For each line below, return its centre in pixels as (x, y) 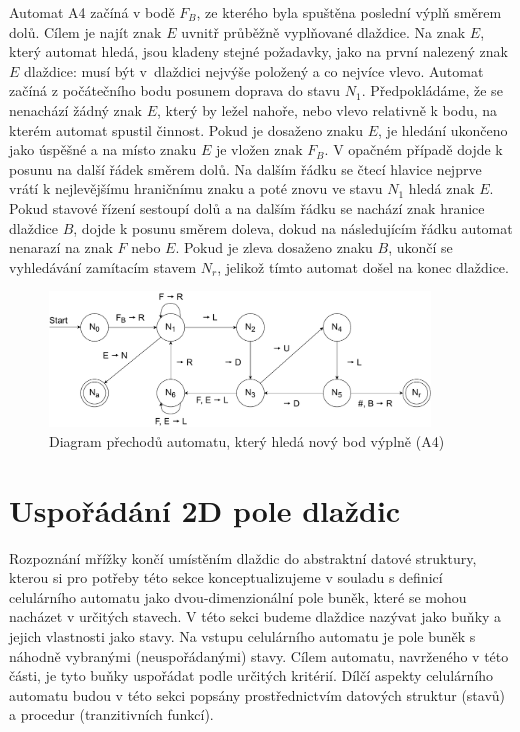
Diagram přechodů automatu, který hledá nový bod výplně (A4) (247, 440)
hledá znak (441, 188)
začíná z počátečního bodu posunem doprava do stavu (175, 90)
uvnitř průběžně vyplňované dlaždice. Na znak (323, 31)
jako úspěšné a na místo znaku (103, 149)
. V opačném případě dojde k (413, 149)
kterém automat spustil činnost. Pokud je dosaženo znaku (186, 129)
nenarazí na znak (61, 247)
